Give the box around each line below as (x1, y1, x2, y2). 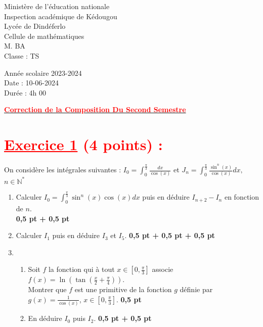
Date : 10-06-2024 (4, 77, 59, 88)
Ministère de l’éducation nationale (4, 1, 110, 11)
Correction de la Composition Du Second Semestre (4, 104, 186, 115)
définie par (180, 284, 213, 295)
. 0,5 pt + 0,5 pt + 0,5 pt (124, 230, 215, 241)
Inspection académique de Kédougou (4, 11, 117, 21)
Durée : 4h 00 (4, 87, 47, 98)
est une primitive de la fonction (74, 284, 172, 295)
